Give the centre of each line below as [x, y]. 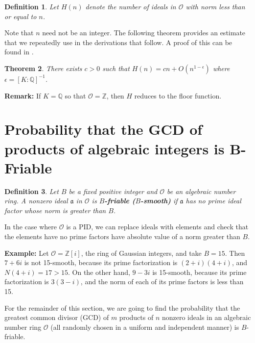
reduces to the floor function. [178, 95]
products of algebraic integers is [115, 148]
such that [116, 68]
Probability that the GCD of [104, 129]
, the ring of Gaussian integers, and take [141, 253]
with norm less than [215, 6]
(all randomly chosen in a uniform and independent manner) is [145, 327]
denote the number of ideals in [131, 6]
